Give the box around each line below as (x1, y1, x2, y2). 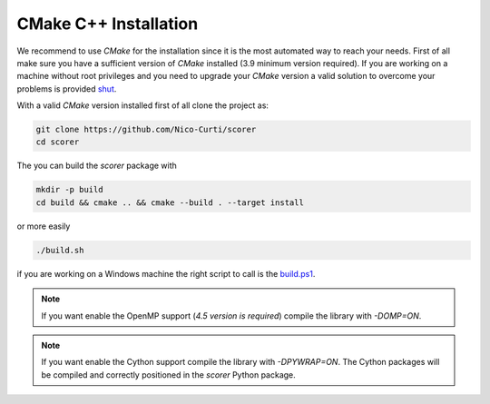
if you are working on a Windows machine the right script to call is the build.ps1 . (16, 268, 316, 279)
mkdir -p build (35, 184, 103, 195)
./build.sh (35, 245, 84, 255)
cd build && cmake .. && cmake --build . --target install (35, 197, 304, 208)
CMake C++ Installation (16, 14, 199, 34)
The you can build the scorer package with (16, 160, 177, 172)
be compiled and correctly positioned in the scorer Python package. (41, 369, 297, 380)
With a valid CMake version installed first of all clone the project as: (16, 100, 269, 111)
